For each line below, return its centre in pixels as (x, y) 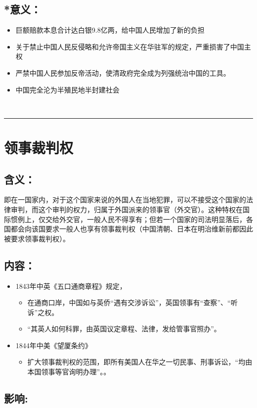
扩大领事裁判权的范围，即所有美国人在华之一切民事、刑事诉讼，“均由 (140, 362)
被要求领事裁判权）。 (37, 238)
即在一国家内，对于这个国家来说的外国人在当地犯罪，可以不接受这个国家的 (125, 200)
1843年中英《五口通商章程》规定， (71, 286)
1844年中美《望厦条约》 (54, 345)
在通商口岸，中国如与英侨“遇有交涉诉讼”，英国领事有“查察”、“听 (132, 302)
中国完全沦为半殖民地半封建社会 (67, 89)
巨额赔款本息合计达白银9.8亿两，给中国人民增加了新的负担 (110, 30)
